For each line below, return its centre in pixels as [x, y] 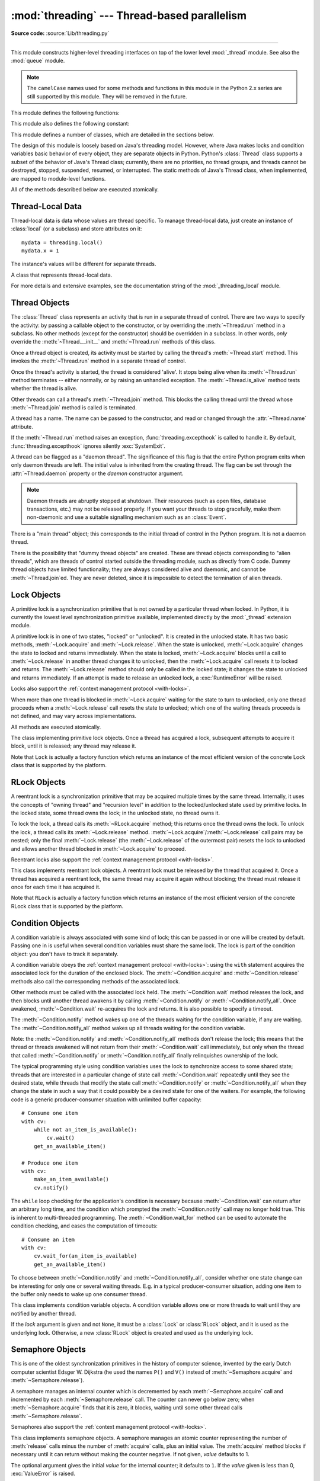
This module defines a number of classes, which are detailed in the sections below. [113, 134]
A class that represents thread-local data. [62, 275]
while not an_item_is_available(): [85, 1129]
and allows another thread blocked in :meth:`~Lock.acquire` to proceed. [99, 849]
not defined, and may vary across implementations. [73, 716]
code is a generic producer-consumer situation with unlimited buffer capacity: [106, 1099]
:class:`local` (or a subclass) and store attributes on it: [76, 229]
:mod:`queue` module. [38, 61]
